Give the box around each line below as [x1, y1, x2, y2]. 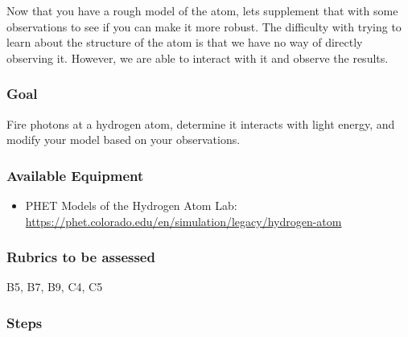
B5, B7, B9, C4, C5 [6, 278, 103, 295]
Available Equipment [6, 165, 144, 185]
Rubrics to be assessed [6, 247, 155, 267]
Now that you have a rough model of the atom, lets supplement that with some [6, 2, 398, 18]
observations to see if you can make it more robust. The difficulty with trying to [6, 18, 402, 35]
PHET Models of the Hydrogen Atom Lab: [25, 197, 237, 213]
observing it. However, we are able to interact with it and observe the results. [6, 49, 389, 66]
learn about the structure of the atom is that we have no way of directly [6, 34, 363, 51]
